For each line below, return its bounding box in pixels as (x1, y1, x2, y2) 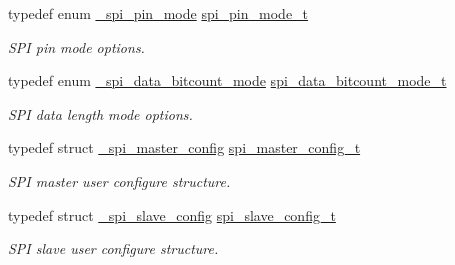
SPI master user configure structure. (8, 170, 231, 191)
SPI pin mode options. (8, 36, 145, 57)
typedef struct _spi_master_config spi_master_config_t (8, 137, 361, 158)
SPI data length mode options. (8, 103, 193, 124)
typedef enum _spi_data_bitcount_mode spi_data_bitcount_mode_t (8, 70, 447, 91)
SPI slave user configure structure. (8, 238, 219, 259)
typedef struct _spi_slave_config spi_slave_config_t (8, 204, 336, 225)
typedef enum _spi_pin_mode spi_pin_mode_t (8, 3, 309, 23)
